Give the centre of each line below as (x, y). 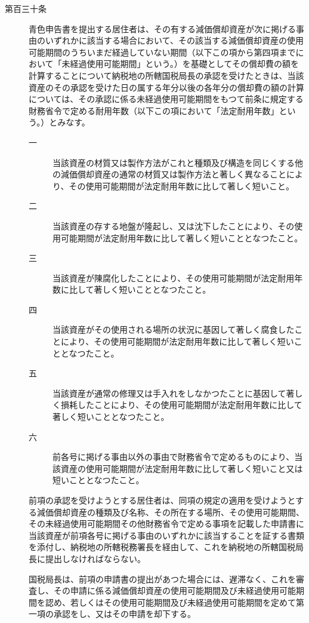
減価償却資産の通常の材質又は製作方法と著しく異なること (173, 174)
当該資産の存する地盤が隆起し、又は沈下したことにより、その (174, 225)
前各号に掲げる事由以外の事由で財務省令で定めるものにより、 (174, 457)
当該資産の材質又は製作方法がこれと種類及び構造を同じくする (174, 162)
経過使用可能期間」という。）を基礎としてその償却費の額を (184, 64)
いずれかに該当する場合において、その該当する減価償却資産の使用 (174, 40)
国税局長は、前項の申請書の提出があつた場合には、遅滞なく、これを (162, 578)
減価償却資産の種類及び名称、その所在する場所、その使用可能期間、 (170, 512)
